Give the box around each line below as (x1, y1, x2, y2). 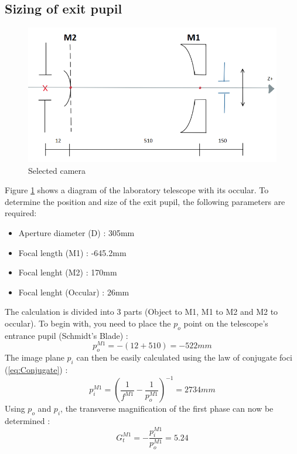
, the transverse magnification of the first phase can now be (60, 402, 274, 415)
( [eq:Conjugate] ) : (5, 364, 68, 376)
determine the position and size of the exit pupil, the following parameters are (5, 195, 285, 207)
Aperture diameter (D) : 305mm (18, 227, 135, 238)
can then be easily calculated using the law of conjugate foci (76, 351, 292, 364)
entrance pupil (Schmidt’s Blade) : (5, 329, 128, 341)
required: (5, 207, 37, 219)
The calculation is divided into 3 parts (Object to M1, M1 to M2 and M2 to (5, 305, 278, 318)
